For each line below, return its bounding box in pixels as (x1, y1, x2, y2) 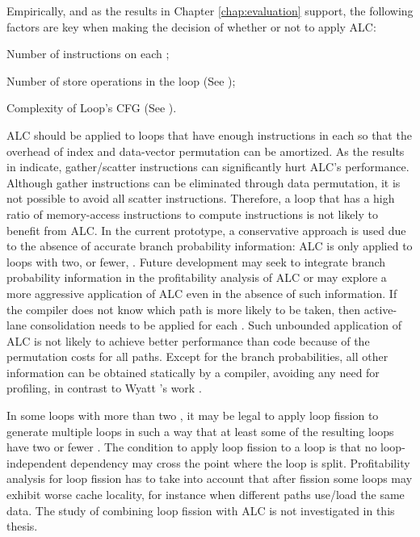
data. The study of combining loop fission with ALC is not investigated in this (6, 501, 395, 518)
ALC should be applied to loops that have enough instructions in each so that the (6, 126, 412, 143)
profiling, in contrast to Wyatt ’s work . (6, 380, 202, 396)
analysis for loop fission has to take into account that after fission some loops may (6, 470, 413, 487)
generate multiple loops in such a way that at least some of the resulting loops (6, 422, 394, 439)
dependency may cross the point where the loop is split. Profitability (70, 454, 410, 471)
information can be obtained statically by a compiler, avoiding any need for (6, 363, 380, 380)
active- (363, 300, 397, 317)
